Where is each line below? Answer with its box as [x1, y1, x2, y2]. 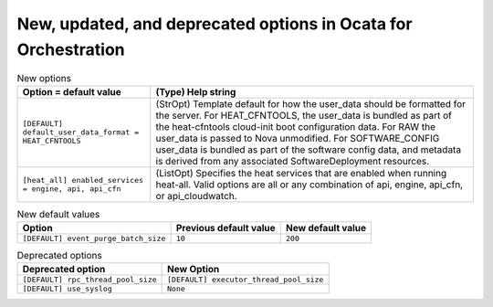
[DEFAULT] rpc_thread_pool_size [22, 275, 157, 285]
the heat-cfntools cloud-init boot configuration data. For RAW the [155, 120, 436, 132]
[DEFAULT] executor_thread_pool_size [167, 275, 324, 285]
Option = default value [22, 85, 122, 98]
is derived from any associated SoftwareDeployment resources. [155, 154, 430, 167]
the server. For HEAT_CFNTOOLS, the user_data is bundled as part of [155, 109, 452, 122]
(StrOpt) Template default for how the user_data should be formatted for [155, 97, 466, 110]
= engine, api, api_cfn [22, 184, 121, 194]
